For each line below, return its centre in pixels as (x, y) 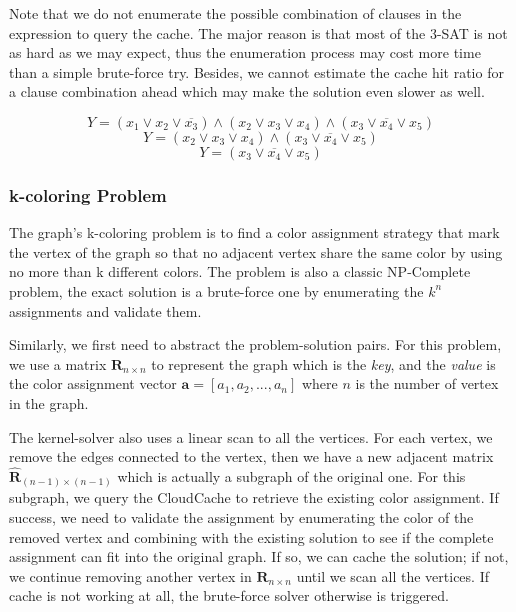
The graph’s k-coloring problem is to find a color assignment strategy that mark (254, 232)
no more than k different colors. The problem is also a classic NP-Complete (240, 271)
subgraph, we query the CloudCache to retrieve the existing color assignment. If (254, 497)
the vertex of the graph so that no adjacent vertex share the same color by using (256, 251)
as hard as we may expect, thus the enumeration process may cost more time (245, 52)
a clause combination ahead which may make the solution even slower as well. (247, 91)
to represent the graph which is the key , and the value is (323, 363)
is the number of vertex (427, 383)
